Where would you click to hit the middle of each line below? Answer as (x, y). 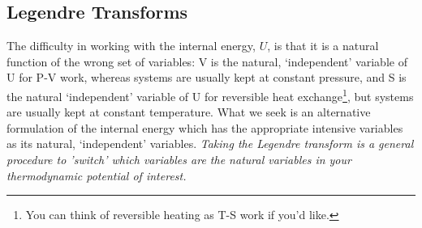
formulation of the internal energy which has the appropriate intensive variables (205, 127)
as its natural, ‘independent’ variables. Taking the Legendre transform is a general (210, 144)
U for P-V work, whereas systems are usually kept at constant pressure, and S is (207, 77)
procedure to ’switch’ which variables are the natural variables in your (179, 160)
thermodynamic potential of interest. (97, 175)
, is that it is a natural (323, 46)
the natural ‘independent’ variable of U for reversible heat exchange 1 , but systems (210, 95)
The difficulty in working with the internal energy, (131, 46)
